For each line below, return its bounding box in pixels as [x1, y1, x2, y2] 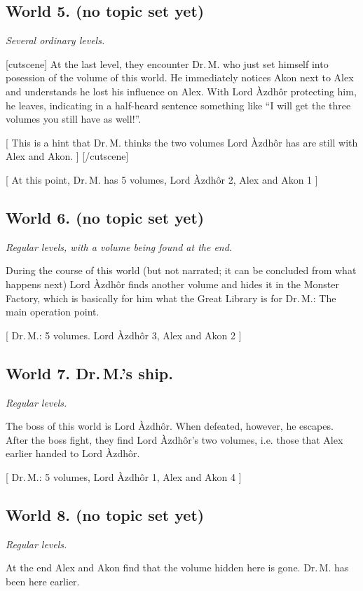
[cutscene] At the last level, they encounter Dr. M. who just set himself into [6, 56, 329, 71]
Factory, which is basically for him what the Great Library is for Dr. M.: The [6, 290, 336, 305]
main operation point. [6, 304, 100, 319]
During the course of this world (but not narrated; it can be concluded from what [6, 263, 357, 278]
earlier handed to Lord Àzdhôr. [6, 446, 140, 461]
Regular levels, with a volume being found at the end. [6, 239, 233, 254]
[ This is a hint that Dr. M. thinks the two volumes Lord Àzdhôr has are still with [6, 135, 358, 149]
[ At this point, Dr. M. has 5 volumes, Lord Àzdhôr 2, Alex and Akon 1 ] [6, 172, 318, 186]
